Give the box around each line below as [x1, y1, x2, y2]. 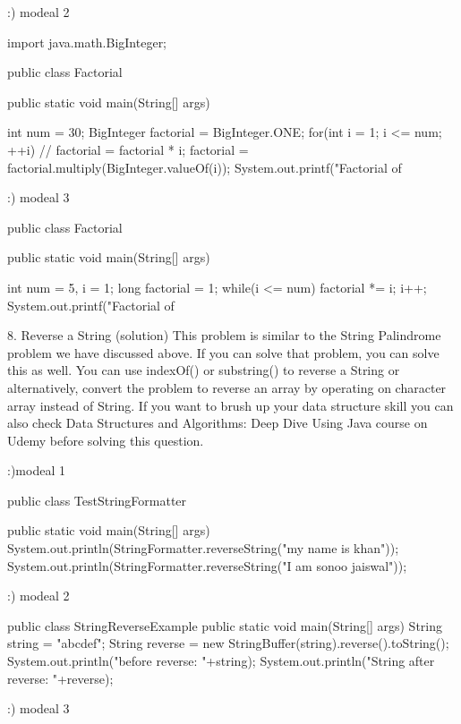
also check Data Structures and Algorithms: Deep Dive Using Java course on [7, 413, 428, 432]
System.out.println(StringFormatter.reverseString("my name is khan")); [7, 539, 399, 558]
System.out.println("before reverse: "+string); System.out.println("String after [7, 652, 435, 670]
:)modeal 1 [7, 461, 65, 480]
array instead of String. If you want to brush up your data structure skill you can [7, 396, 454, 414]
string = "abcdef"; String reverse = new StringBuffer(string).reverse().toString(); [7, 634, 449, 652]
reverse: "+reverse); [7, 669, 114, 687]
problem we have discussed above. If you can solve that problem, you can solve [7, 343, 440, 362]
